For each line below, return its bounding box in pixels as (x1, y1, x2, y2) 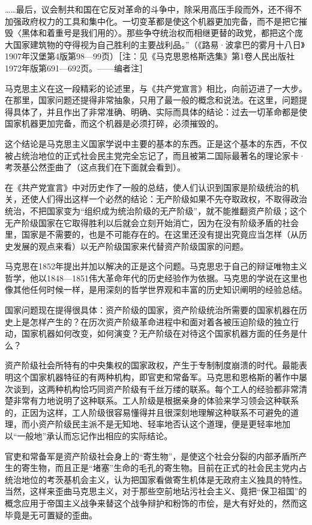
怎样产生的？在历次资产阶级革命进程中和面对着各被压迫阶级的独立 (29, 315, 290, 328)
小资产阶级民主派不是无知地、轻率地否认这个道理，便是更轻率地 (29, 418, 282, 430)
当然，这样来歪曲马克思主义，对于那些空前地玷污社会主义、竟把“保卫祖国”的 (5, 485, 307, 497)
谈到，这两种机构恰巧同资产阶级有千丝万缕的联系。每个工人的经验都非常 (13, 382, 299, 395)
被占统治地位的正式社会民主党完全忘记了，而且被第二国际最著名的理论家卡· (5, 149, 305, 161)
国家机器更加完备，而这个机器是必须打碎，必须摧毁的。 (5, 117, 223, 130)
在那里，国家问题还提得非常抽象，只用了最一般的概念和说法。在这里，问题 (5, 94, 299, 106)
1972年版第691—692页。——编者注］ (5, 61, 148, 74)
